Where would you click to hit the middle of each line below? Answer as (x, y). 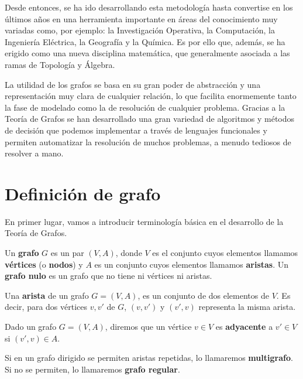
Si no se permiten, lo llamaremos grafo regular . (92, 369)
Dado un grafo (31, 326)
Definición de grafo (83, 193)
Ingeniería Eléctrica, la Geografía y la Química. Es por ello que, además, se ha (145, 41)
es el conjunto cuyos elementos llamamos (225, 253)
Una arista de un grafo (47, 295)
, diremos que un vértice (148, 326)
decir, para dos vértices (46, 307)
